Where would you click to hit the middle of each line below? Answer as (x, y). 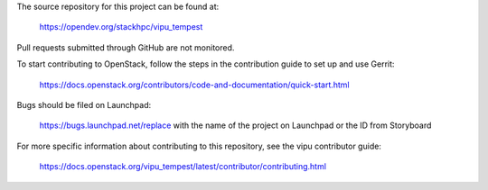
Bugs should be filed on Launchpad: (84, 104)
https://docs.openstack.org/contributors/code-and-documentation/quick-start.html (194, 85)
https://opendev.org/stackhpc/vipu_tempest (121, 27)
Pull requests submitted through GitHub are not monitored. (126, 47)
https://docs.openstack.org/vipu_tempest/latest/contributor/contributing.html (183, 167)
